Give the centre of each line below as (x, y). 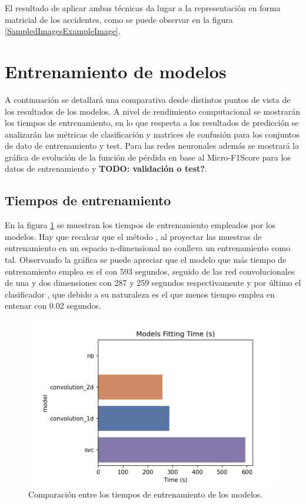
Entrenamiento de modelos (116, 71)
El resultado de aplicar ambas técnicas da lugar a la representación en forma (143, 8)
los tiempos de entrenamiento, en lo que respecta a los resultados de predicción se (152, 123)
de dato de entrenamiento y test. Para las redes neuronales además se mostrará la (152, 146)
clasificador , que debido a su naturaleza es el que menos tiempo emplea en (140, 294)
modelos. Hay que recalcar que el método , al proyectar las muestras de (133, 236)
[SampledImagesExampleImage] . (63, 31)
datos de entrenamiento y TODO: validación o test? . (106, 168)
